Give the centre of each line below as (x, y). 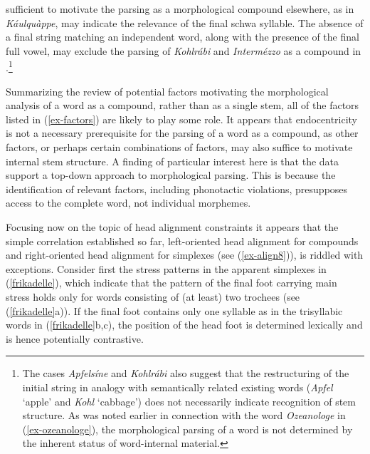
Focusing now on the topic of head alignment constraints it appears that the (172, 226)
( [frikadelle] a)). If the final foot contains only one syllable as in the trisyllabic (174, 310)
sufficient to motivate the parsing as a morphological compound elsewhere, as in (180, 9)
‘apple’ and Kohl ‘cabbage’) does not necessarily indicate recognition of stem (189, 401)
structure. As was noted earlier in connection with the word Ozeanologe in (184, 415)
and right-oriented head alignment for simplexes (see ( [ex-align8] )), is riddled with (185, 255)
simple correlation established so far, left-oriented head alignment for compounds (182, 241)
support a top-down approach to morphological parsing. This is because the (171, 175)
